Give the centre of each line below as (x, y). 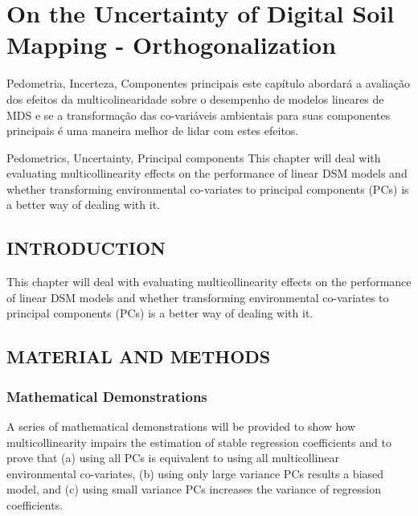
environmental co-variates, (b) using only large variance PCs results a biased (195, 473)
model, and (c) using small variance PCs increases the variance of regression (194, 489)
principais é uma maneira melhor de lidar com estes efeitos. (153, 131)
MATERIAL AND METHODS (139, 356)
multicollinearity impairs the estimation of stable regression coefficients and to (199, 442)
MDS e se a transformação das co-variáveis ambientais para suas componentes (199, 115)
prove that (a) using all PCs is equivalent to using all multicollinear (173, 458)
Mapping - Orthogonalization (172, 45)
